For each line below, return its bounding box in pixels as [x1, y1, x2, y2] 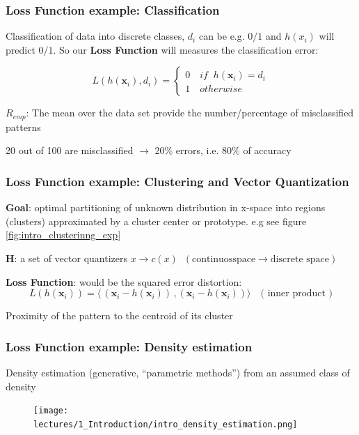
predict [6, 42, 35, 56]
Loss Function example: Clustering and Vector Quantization [6, 172, 349, 190]
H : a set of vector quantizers [6, 251, 127, 266]
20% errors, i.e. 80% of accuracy [154, 143, 292, 158]
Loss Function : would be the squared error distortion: [6, 274, 242, 289]
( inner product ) [260, 289, 333, 299]
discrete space [270, 254, 330, 265]
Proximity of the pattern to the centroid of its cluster [6, 308, 233, 323]
